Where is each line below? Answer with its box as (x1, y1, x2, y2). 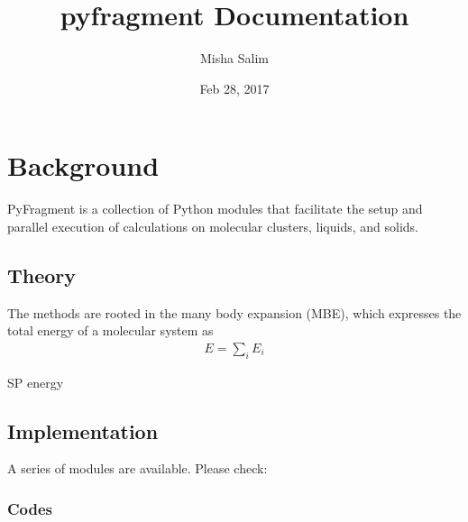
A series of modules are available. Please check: (7, 459, 268, 478)
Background (7, 147, 160, 184)
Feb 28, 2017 (199, 78, 270, 97)
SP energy (7, 372, 64, 391)
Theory (7, 261, 77, 288)
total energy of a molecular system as (7, 321, 214, 340)
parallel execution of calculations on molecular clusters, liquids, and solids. (7, 216, 418, 235)
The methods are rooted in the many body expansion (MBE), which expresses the (7, 303, 462, 322)
